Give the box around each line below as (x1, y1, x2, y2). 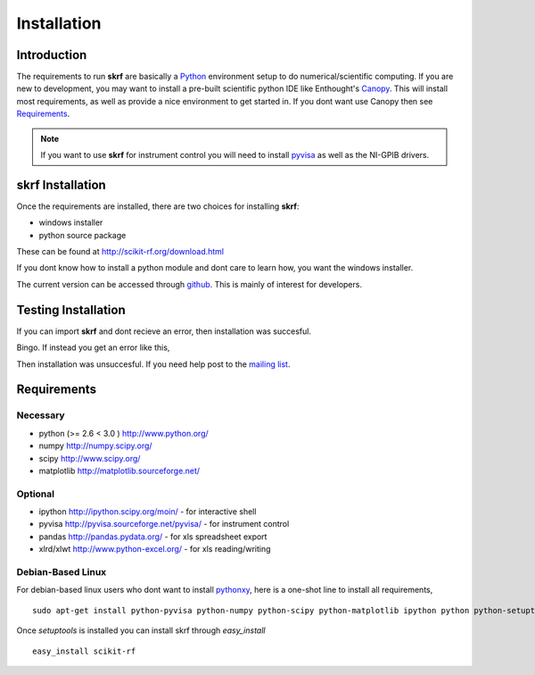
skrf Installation (16, 177, 106, 192)
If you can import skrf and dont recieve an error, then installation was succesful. (16, 326, 312, 337)
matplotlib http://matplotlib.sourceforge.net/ (38, 465, 201, 476)
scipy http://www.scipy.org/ (38, 453, 141, 463)
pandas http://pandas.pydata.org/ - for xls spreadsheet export (38, 531, 267, 542)
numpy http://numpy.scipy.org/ (38, 440, 152, 451)
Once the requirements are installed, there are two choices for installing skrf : (16, 201, 300, 212)
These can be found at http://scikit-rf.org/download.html (16, 246, 225, 257)
